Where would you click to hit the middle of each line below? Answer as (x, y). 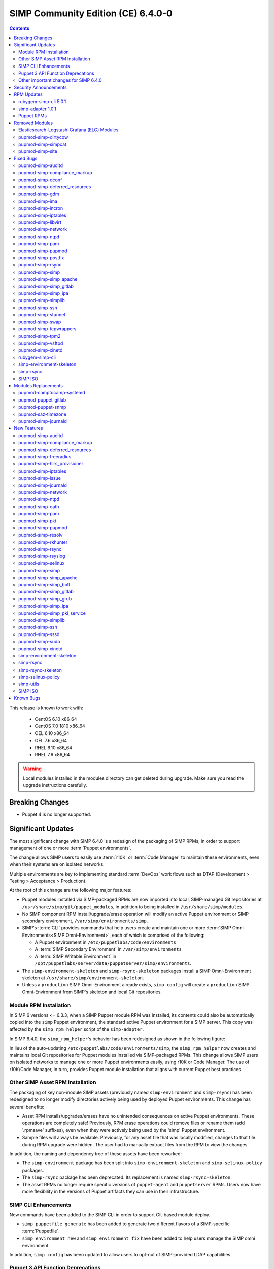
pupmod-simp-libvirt (40, 222)
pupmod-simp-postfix (41, 258)
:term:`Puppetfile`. (41, 1231)
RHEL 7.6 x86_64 (52, 755)
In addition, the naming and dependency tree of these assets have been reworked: (96, 1154)
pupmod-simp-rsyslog (42, 556)
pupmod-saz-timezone (43, 414)
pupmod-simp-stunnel (42, 315)
